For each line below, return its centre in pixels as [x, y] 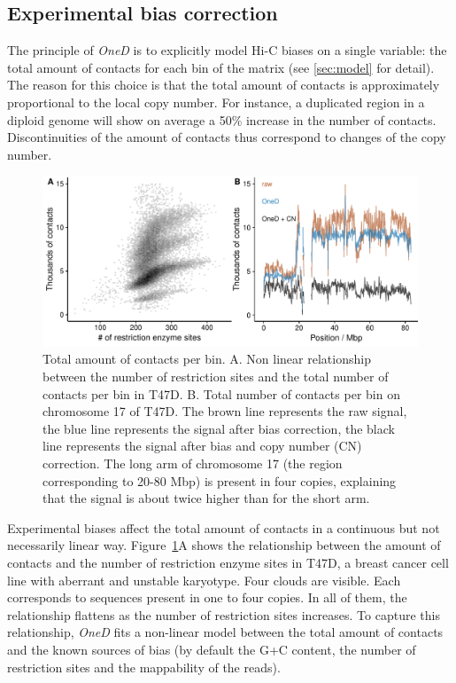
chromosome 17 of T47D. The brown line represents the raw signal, [225, 411]
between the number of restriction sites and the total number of [216, 377]
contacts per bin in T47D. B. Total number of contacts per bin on [221, 393]
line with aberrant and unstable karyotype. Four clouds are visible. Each [204, 580]
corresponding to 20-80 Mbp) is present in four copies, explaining [220, 480]
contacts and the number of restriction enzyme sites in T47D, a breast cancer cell [228, 563]
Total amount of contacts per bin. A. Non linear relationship [207, 359]
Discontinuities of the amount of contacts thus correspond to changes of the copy [227, 137]
